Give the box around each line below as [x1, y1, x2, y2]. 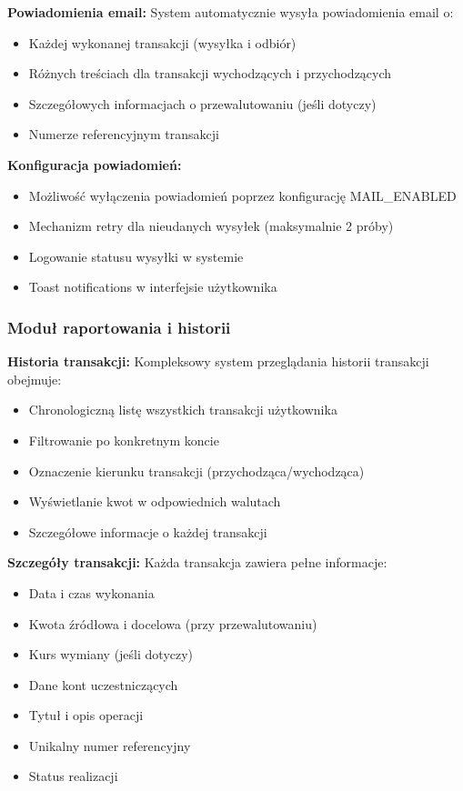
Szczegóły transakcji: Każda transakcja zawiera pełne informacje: [7, 553, 388, 572]
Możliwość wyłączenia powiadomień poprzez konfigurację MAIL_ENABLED [28, 185, 457, 205]
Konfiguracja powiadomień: [7, 155, 182, 174]
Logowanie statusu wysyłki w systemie [28, 246, 244, 265]
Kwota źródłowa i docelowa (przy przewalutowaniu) [28, 614, 317, 633]
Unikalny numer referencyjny [28, 736, 191, 755]
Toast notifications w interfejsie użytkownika [28, 277, 277, 296]
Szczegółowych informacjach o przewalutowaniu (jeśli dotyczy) [28, 94, 377, 113]
